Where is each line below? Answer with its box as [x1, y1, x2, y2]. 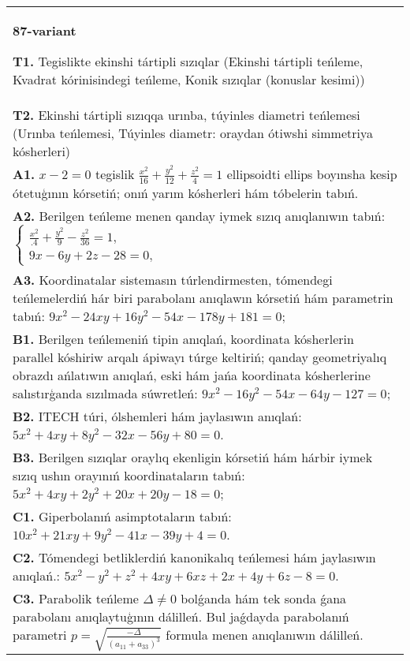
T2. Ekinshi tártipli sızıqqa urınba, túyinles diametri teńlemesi [13, 106, 360, 124]
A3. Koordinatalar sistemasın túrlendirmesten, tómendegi [13, 270, 333, 289]
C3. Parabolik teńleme [13, 588, 139, 607]
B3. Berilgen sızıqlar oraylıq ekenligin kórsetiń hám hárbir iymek [13, 447, 373, 466]
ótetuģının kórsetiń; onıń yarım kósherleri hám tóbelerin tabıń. [13, 183, 359, 202]
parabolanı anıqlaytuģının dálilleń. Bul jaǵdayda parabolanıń [13, 607, 349, 626]
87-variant [13, 21, 76, 39]
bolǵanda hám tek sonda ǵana [181, 588, 347, 607]
